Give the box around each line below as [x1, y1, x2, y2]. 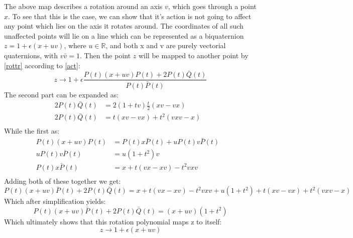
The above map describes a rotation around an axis [4, 1, 163, 11]
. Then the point [80, 50, 131, 60]
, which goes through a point [168, 1, 257, 11]
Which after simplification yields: [4, 196, 106, 206]
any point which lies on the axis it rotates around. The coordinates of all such [4, 21, 244, 31]
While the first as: [4, 126, 60, 136]
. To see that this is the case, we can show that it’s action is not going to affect [8, 11, 252, 21]
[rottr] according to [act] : [4, 60, 80, 70]
